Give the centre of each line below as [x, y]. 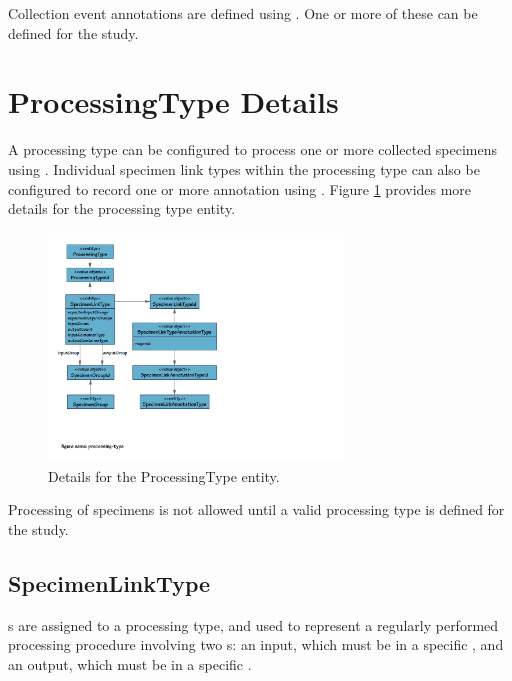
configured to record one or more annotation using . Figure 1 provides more [240, 188]
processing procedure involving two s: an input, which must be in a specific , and [256, 644]
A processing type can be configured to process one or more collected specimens [253, 149]
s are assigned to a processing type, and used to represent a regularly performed [253, 624]
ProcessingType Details [173, 101]
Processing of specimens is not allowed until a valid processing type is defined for [256, 509]
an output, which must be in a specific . [130, 663]
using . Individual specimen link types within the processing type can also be [244, 168]
